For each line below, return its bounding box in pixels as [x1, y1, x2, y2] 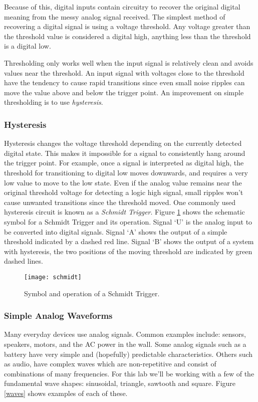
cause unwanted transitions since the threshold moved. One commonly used [4, 196, 236, 207]
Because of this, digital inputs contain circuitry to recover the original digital [4, 2, 240, 12]
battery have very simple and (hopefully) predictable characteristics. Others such [4, 348, 253, 359]
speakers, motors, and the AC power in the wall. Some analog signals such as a [4, 338, 246, 349]
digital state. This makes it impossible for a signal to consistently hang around [4, 147, 245, 158]
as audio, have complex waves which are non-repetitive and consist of [4, 358, 216, 369]
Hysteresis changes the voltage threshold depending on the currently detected [4, 138, 242, 148]
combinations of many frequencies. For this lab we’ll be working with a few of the [4, 368, 254, 378]
